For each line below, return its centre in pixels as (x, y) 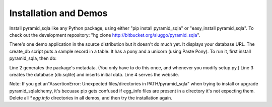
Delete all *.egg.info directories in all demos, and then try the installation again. (91, 98)
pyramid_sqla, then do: (33, 58)
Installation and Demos (58, 13)
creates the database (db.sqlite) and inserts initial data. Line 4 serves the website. (94, 74)
